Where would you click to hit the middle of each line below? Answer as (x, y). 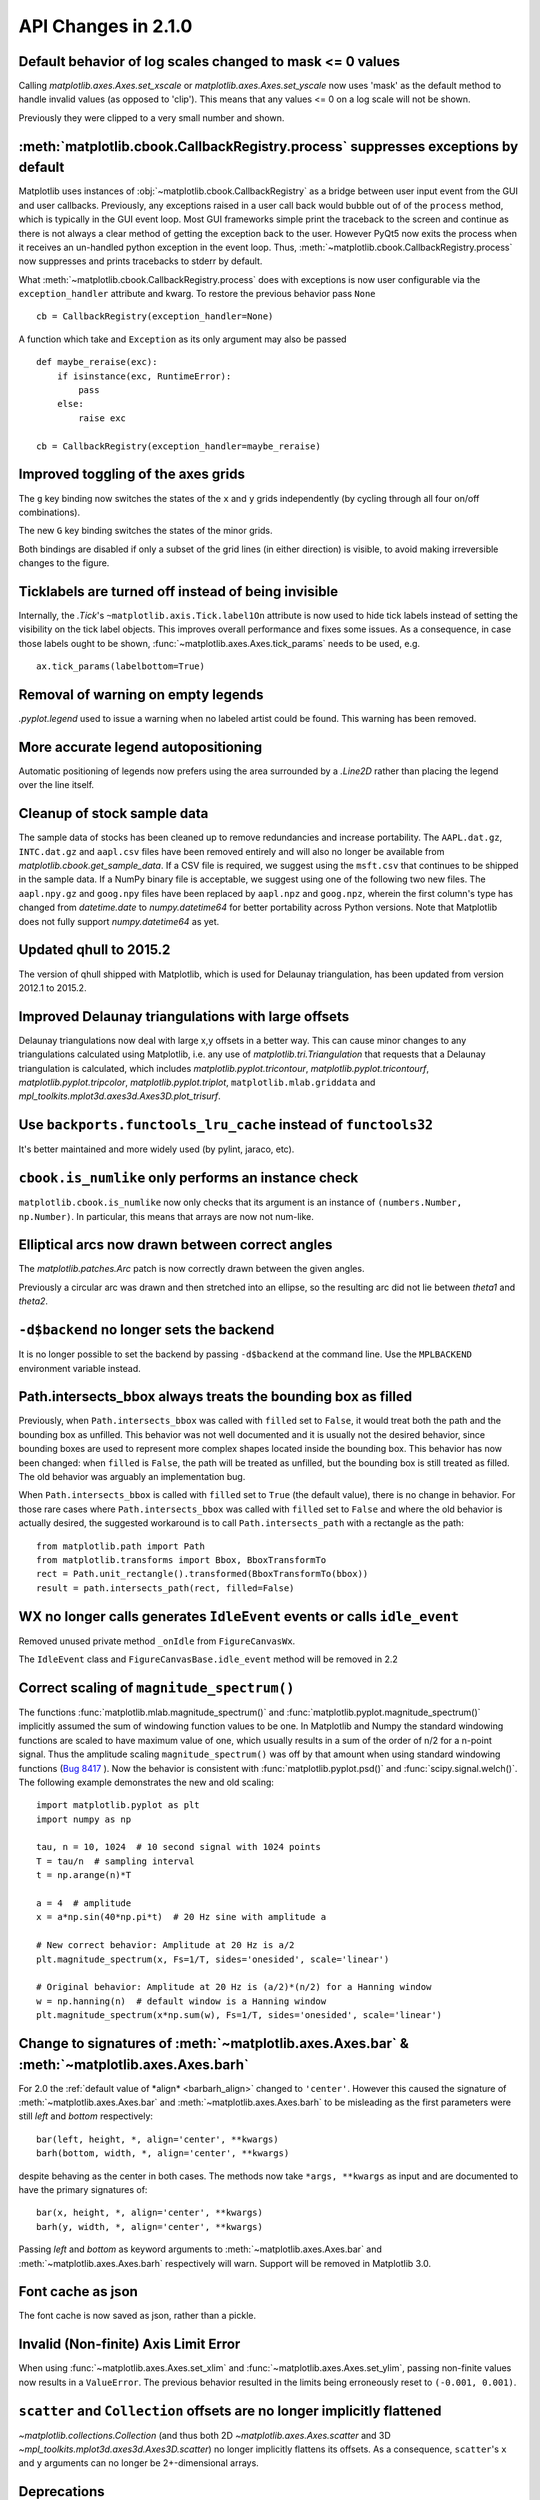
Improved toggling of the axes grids (131, 474)
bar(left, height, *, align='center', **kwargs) (157, 2139)
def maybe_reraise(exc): (97, 362)
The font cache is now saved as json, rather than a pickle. (137, 2316)
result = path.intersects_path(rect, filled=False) (165, 1588)
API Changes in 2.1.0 (105, 26)
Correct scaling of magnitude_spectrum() (156, 1687)
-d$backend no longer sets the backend (146, 1330)
